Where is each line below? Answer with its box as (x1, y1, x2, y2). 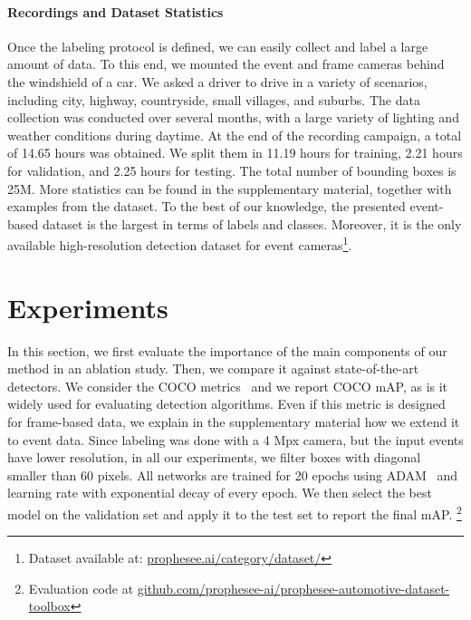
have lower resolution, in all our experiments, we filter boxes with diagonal (7, 448, 421, 467)
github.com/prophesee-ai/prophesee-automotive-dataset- (137, 578, 450, 597)
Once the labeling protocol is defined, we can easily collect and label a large (7, 36, 428, 55)
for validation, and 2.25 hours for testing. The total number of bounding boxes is (7, 160, 457, 179)
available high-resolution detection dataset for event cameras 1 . (7, 233, 352, 254)
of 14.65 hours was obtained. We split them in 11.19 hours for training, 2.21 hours (7, 143, 463, 162)
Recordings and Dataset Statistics (7, 2, 224, 21)
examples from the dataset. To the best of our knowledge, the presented (7, 197, 406, 216)
